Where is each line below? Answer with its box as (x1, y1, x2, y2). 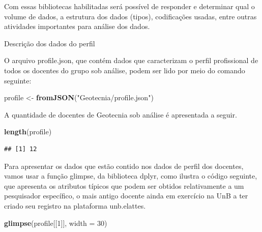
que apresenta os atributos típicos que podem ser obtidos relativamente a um (4, 180, 244, 191)
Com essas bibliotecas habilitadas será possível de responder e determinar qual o (4, 1, 255, 11)
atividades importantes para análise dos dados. (4, 21, 150, 32)
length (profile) (4, 126, 52, 137)
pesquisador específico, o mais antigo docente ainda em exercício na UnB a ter (4, 190, 248, 201)
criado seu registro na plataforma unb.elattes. (4, 200, 146, 211)
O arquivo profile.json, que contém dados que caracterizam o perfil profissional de (4, 55, 258, 66)
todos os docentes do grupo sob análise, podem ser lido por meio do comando (4, 65, 245, 75)
